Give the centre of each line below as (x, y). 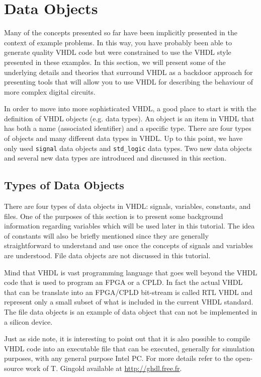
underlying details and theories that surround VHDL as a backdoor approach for (128, 72)
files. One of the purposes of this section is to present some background (114, 216)
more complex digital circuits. (50, 91)
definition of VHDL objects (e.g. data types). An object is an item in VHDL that (129, 118)
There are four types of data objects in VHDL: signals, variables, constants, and (127, 206)
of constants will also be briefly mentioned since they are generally (106, 235)
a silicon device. (28, 321)
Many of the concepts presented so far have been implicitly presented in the (121, 32)
